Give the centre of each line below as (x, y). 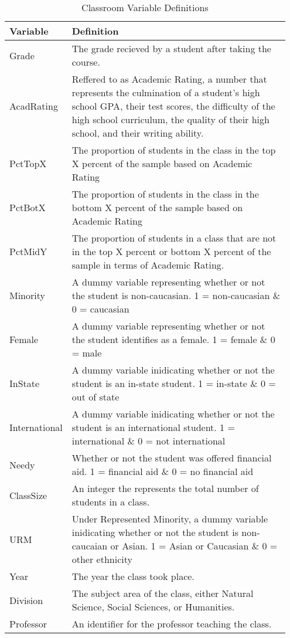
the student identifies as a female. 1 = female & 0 (173, 339)
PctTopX (28, 163)
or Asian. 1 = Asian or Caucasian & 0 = (194, 546)
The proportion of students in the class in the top (174, 150)
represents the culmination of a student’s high (166, 92)
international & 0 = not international (149, 441)
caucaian (90, 546)
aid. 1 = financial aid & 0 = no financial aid (163, 471)
